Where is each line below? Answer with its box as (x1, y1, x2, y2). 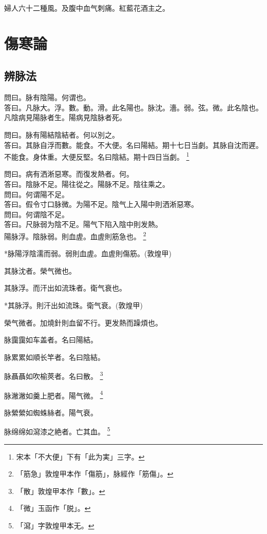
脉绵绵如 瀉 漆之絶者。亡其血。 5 (4, 425, 110, 437)
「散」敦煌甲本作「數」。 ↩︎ (16, 485, 105, 496)
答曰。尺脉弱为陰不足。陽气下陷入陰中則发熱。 (4, 219, 162, 230)
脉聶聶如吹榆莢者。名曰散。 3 (4, 369, 103, 382)
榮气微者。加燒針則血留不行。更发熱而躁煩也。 (4, 317, 162, 328)
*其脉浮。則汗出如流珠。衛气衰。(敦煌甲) (4, 299, 143, 310)
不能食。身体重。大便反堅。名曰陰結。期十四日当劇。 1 (4, 150, 189, 162)
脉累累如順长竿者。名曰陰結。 (4, 351, 105, 362)
